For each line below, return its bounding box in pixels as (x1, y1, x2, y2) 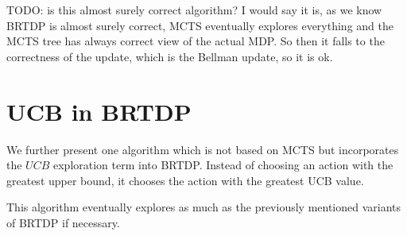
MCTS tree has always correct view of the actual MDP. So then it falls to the (6, 33, 385, 49)
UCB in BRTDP (6, 95, 192, 127)
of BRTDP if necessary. (6, 214, 120, 230)
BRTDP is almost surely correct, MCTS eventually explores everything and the (6, 17, 393, 33)
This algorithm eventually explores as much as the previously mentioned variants (6, 199, 401, 215)
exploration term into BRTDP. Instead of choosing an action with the (52, 157, 393, 173)
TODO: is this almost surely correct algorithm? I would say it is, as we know (6, 2, 382, 17)
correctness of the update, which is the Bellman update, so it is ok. (6, 48, 333, 64)
